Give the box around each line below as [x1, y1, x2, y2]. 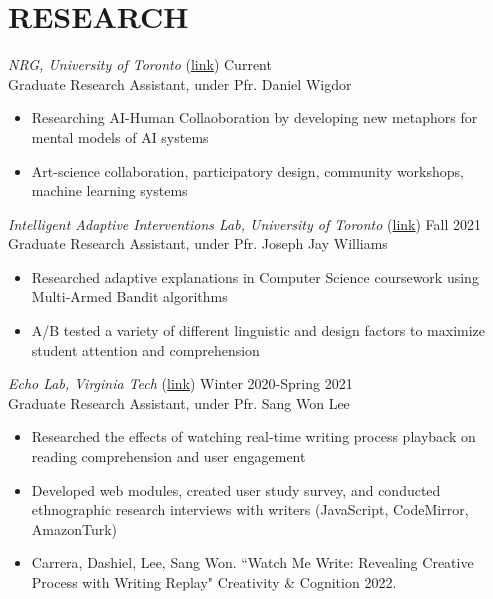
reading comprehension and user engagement [31, 446, 306, 467]
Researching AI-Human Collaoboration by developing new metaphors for [31, 107, 478, 128]
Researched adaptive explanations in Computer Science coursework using [31, 266, 479, 287]
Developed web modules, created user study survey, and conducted [31, 479, 441, 500]
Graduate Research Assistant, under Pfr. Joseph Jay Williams [8, 233, 388, 254]
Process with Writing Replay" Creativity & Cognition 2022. [31, 572, 397, 592]
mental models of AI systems [31, 126, 209, 147]
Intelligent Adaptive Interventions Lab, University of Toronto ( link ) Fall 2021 [8, 213, 482, 234]
